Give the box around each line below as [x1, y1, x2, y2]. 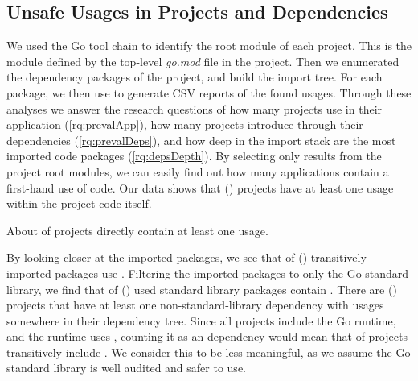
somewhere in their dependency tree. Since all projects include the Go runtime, [6, 312, 396, 329]
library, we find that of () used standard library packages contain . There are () [6, 280, 397, 297]
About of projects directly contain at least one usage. [6, 222, 268, 238]
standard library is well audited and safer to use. [6, 359, 246, 376]
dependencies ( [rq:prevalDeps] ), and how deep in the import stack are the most [6, 131, 396, 148]
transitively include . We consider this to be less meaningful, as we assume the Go [6, 343, 411, 360]
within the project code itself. [6, 195, 152, 212]
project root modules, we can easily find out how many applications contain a [6, 163, 389, 180]
